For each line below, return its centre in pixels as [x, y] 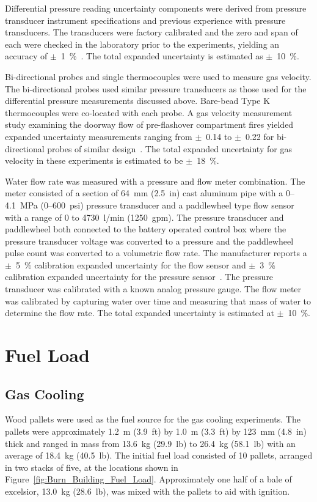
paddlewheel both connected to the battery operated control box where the [146, 229]
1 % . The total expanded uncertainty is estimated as [162, 56]
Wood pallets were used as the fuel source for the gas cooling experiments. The [153, 419]
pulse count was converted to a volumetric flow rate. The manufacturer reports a [156, 253]
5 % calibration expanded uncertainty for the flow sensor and [131, 264]
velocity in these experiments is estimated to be [94, 161]
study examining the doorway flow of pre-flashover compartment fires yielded [149, 124]
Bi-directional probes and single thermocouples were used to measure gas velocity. [158, 76]
